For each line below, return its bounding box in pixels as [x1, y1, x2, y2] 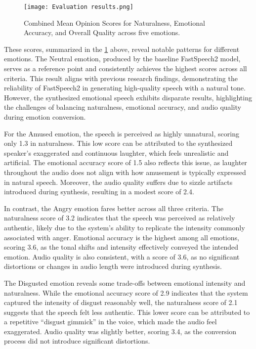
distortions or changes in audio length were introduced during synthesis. [4, 261, 222, 271]
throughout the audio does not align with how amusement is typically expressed [4, 167, 246, 177]
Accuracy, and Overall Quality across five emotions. [24, 27, 180, 38]
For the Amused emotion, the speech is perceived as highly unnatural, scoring [4, 128, 239, 138]
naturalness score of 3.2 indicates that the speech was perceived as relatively [4, 213, 235, 223]
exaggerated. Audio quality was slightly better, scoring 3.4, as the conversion [4, 326, 236, 336]
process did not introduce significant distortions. [4, 336, 150, 346]
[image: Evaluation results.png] [24, 3, 133, 10]
